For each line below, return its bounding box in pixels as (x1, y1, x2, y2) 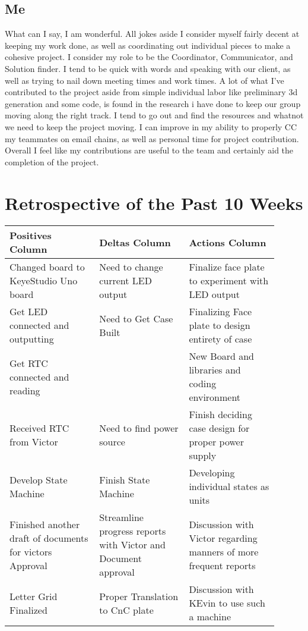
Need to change (99, 260, 163, 274)
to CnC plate (99, 602, 154, 617)
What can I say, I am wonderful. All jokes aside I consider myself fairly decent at (5, 27, 300, 40)
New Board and (189, 349, 254, 363)
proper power (189, 435, 244, 449)
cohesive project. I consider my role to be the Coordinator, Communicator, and (5, 51, 293, 63)
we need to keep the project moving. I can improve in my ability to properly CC (5, 120, 297, 133)
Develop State (9, 472, 68, 486)
